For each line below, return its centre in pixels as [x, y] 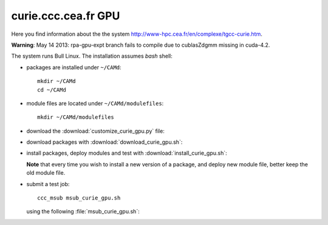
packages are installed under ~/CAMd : [74, 67]
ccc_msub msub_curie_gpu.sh [79, 198]
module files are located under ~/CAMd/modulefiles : [95, 103]
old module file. [46, 173]
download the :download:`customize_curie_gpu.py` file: [96, 131]
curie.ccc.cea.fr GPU [66, 16]
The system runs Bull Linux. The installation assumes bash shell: [92, 56]
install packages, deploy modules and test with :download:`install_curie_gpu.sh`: [127, 153]
